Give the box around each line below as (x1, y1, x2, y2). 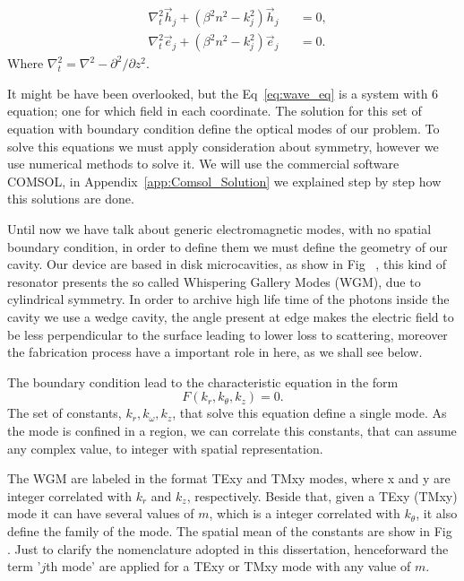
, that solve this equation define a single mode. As (172, 403, 447, 422)
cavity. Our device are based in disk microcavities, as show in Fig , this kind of (7, 255, 446, 273)
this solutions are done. (7, 189, 134, 208)
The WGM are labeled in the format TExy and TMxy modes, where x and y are (7, 469, 451, 488)
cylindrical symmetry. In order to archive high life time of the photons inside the (7, 290, 450, 308)
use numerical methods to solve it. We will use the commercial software (7, 154, 400, 173)
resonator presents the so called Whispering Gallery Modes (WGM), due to (7, 272, 421, 290)
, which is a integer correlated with (209, 504, 400, 523)
